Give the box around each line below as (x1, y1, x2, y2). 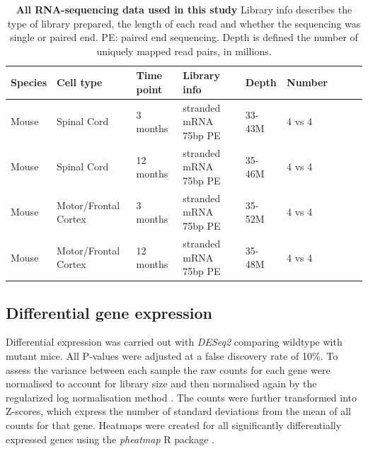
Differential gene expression (6, 301, 212, 323)
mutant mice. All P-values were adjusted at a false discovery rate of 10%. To (6, 348, 338, 363)
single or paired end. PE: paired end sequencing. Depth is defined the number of (10, 30, 358, 45)
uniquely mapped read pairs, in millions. (96, 43, 272, 58)
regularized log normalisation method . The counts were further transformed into (6, 389, 357, 404)
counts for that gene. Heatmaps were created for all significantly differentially (6, 417, 342, 432)
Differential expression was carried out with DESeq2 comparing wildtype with (6, 334, 343, 349)
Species (11, 75, 47, 90)
